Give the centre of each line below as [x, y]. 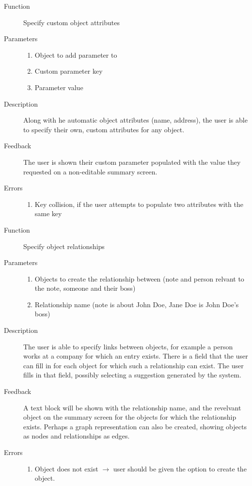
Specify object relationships [64, 246]
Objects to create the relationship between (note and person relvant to [139, 278]
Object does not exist [66, 468]
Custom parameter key [69, 71]
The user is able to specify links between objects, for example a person [128, 346]
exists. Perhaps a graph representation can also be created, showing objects [135, 426]
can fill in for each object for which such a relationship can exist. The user [134, 365]
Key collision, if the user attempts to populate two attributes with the [139, 204]
